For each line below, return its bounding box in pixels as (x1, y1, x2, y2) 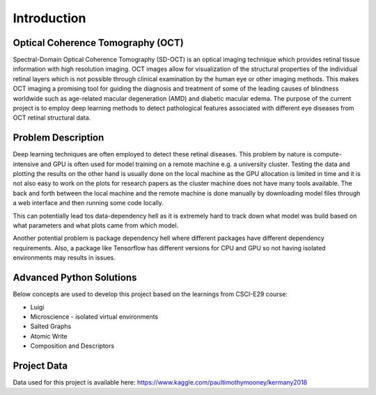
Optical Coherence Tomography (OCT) (13, 37, 184, 49)
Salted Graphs (30, 322, 72, 330)
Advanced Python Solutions (13, 272, 137, 284)
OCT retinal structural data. (13, 113, 91, 122)
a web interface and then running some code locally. (13, 199, 164, 207)
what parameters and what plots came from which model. (13, 221, 179, 229)
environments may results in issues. (13, 254, 116, 262)
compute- (313, 150, 343, 159)
